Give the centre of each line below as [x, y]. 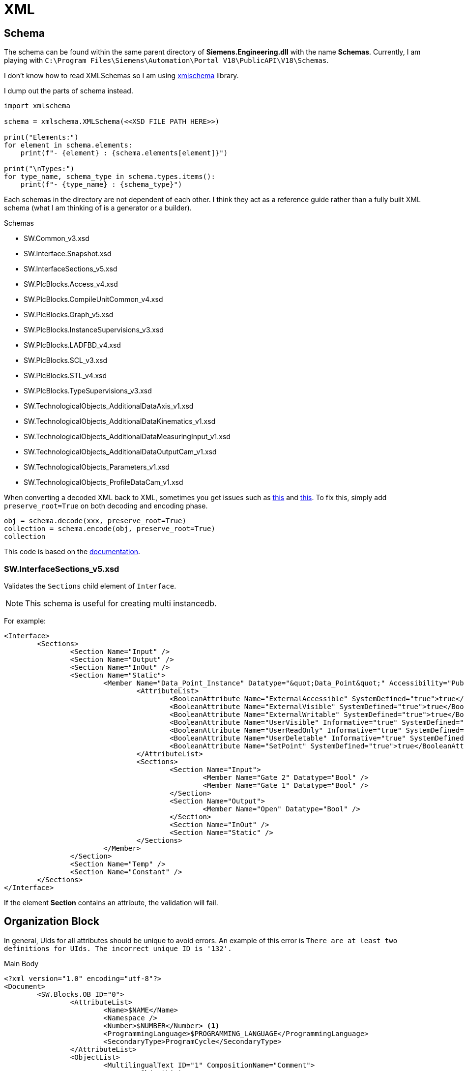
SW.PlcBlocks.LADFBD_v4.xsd [72, 345]
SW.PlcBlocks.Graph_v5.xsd [69, 315]
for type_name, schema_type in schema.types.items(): [110, 177]
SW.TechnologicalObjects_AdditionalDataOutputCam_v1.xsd [120, 452]
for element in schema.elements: [68, 145]
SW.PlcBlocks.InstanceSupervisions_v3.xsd [94, 330]
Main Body [21, 963]
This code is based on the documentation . [72, 552]
